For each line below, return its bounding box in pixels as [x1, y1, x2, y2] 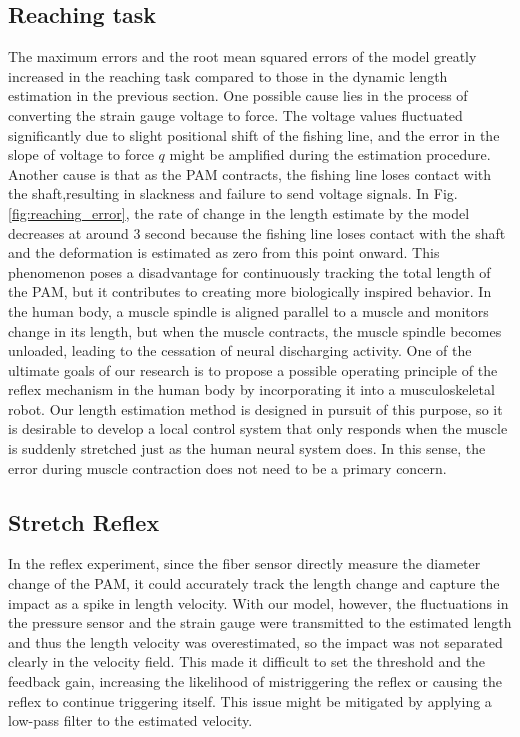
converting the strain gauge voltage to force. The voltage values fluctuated [8, 104, 463, 125]
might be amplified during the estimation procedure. [169, 144, 491, 165]
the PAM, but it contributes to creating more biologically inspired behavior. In [8, 281, 492, 302]
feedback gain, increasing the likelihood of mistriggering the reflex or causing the [8, 671, 502, 692]
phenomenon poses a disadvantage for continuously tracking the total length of [8, 261, 491, 282]
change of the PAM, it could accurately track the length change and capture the [8, 573, 500, 594]
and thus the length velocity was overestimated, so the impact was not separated [8, 631, 503, 652]
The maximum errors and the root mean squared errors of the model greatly [8, 46, 477, 67]
